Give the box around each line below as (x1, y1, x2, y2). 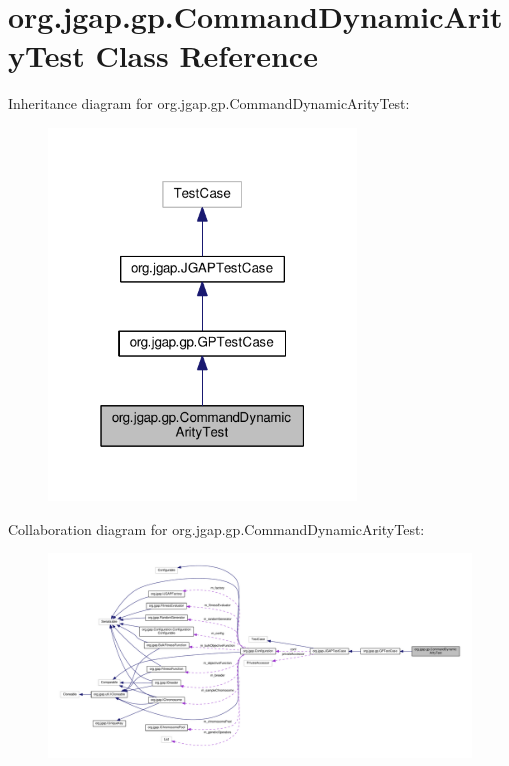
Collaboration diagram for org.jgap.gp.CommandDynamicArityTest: (8, 518, 425, 539)
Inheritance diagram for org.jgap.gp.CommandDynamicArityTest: (8, 93, 410, 114)
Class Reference (95, 35, 318, 76)
